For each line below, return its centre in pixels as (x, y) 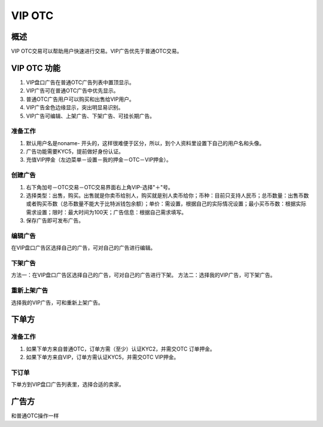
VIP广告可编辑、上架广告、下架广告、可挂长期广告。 (91, 116)
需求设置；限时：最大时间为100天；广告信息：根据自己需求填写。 (106, 212)
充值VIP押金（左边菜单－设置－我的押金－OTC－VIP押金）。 (99, 160)
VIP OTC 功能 (36, 68)
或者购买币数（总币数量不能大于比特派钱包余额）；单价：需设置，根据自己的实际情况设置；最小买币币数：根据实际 (166, 204)
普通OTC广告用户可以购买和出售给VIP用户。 (80, 99)
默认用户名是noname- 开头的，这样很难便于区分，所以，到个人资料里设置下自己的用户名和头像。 (145, 143)
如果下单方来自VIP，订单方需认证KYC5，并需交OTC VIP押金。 (103, 357)
